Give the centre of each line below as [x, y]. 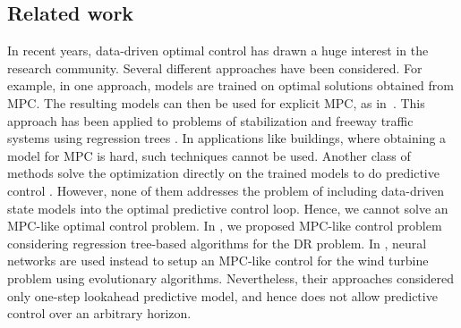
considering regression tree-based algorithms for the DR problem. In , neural [217, 243]
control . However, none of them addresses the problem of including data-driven [226, 190]
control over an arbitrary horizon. [99, 313]
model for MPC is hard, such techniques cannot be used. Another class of [209, 155]
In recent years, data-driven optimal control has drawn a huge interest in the [218, 50]
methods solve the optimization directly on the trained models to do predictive [223, 173]
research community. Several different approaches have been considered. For [215, 67]
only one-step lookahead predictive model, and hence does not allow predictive [222, 295]
